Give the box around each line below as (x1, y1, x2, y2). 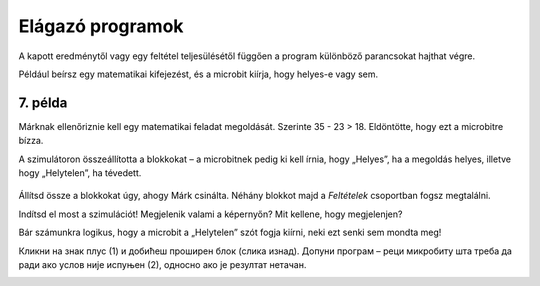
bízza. (18, 135, 44, 147)
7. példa (18, 94, 68, 111)
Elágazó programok (18, 15, 184, 37)
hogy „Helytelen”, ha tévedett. (18, 167, 142, 179)
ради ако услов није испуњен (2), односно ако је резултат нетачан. (18, 258, 307, 270)
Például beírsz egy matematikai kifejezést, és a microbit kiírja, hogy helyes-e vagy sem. (18, 68, 379, 80)
